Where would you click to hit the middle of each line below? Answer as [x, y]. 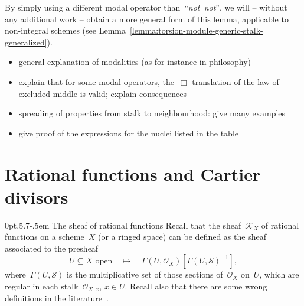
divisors [37, 196]
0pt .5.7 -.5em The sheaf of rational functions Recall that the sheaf [123, 225]
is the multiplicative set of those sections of [145, 274]
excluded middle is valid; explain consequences [102, 93]
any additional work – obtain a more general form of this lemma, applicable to [147, 19]
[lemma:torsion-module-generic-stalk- [196, 30]
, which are [279, 274]
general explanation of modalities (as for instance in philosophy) [135, 62]
